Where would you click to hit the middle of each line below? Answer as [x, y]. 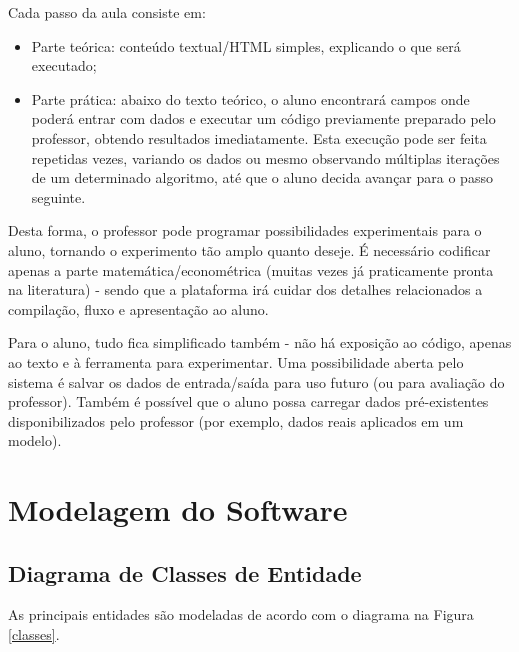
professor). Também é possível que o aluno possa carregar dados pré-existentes [248, 401]
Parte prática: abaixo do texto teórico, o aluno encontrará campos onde [250, 98]
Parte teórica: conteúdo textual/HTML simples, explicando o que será [246, 45]
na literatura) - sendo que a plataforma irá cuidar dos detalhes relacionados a [245, 289]
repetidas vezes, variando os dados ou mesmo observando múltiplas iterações [265, 157]
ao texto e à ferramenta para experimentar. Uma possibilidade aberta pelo [236, 361]
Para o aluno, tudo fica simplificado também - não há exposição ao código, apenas [260, 342]
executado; [64, 65]
